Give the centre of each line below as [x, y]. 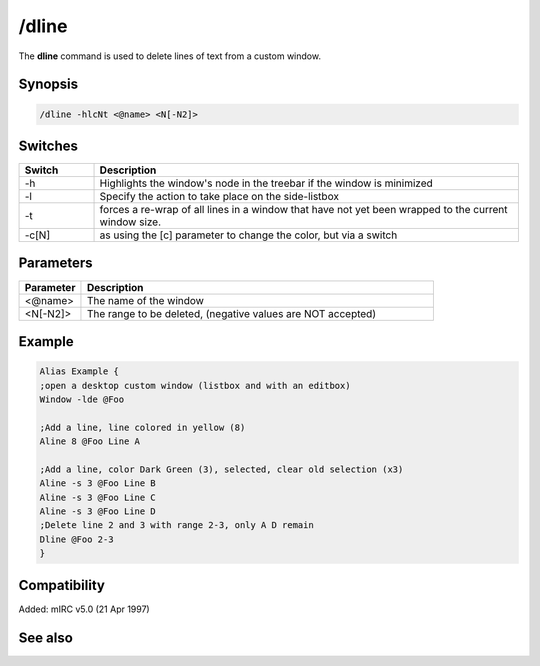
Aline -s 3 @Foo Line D [98, 511]
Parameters [55, 263]
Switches [48, 145]
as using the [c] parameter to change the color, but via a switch [248, 235]
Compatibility [61, 585]
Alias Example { [79, 371]
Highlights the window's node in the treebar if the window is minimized [266, 183]
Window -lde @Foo [82, 399]
